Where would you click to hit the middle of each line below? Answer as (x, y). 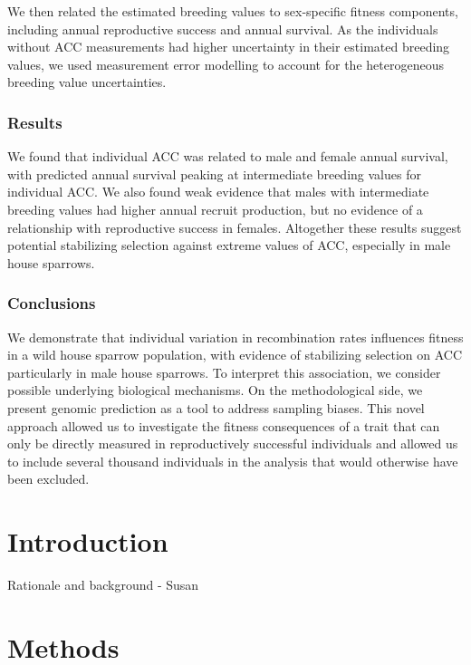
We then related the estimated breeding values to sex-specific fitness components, (233, 11)
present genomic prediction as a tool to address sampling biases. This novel (216, 407)
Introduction (88, 541)
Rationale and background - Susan (103, 585)
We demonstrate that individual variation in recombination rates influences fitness (235, 337)
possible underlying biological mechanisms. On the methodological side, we (215, 390)
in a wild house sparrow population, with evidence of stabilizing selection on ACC (235, 355)
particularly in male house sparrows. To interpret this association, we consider (224, 372)
